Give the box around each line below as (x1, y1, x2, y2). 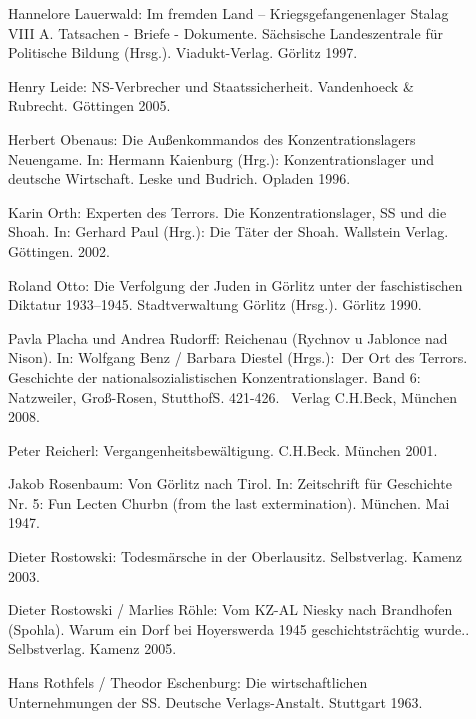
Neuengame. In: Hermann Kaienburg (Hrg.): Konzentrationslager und (8, 148, 435, 169)
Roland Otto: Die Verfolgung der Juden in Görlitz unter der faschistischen (8, 274, 463, 295)
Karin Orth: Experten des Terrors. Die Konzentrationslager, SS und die (8, 201, 447, 222)
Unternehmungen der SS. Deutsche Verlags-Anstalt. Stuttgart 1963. (8, 691, 423, 712)
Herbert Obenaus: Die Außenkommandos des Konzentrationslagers (8, 128, 416, 149)
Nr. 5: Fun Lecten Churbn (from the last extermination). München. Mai (8, 492, 450, 513)
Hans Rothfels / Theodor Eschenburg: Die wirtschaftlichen (8, 672, 368, 693)
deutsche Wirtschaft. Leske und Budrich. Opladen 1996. (8, 168, 351, 189)
